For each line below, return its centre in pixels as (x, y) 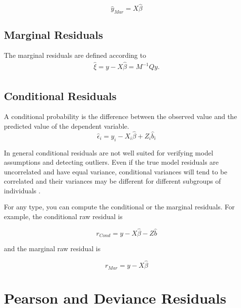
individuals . (22, 190)
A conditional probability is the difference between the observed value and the (120, 116)
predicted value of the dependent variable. (67, 126)
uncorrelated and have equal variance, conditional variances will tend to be (116, 171)
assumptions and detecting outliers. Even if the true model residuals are (111, 162)
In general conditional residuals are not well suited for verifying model (109, 152)
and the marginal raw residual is (52, 248)
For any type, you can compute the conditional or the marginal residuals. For (120, 207)
